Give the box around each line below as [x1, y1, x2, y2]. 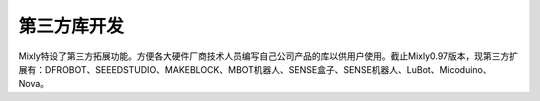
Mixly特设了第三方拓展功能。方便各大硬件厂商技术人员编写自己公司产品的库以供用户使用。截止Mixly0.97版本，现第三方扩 [18, 50, 519, 62]
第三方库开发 [18, 15, 125, 37]
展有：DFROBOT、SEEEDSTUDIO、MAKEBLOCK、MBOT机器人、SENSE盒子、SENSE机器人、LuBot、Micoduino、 [18, 63, 492, 75]
